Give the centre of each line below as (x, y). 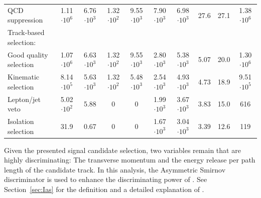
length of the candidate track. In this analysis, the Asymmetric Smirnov (115, 169)
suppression (25, 20)
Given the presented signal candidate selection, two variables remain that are (122, 150)
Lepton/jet (24, 99)
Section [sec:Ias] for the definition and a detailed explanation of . (104, 189)
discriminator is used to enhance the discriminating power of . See (106, 179)
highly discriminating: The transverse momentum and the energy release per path (130, 160)
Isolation (21, 121)
